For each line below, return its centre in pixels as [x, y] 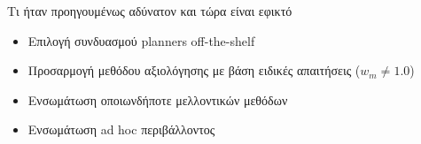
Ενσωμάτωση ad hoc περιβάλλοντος [121, 129]
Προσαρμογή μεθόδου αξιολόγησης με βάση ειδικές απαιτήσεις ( [194, 70]
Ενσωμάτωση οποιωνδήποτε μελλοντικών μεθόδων [158, 99]
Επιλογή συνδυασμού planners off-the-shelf [141, 40]
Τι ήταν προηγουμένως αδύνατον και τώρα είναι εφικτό [150, 11]
